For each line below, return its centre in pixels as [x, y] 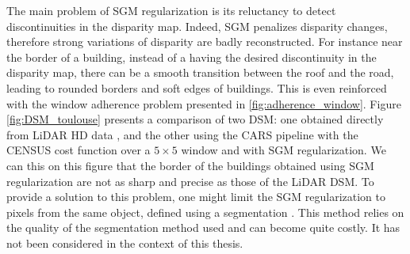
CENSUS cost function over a [79, 150]
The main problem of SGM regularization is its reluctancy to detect [171, 10]
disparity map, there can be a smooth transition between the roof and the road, [200, 72]
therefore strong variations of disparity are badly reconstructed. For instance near [205, 42]
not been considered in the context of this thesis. [125, 243]
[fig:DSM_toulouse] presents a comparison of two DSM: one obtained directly [195, 119]
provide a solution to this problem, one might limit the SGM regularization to [196, 197]
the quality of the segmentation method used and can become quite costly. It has [203, 227]
